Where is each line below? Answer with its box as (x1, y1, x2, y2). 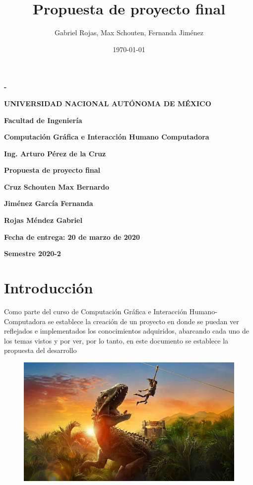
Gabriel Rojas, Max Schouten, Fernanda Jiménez (55, 27, 203, 38)
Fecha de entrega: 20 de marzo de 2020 (4, 231, 140, 242)
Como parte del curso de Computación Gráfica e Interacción (4, 306, 187, 316)
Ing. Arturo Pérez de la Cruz (4, 148, 106, 158)
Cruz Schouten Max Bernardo (4, 181, 110, 192)
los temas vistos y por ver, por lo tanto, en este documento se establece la (4, 335, 229, 346)
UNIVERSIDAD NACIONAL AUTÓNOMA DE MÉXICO (4, 98, 211, 108)
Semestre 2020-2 (4, 248, 61, 259)
